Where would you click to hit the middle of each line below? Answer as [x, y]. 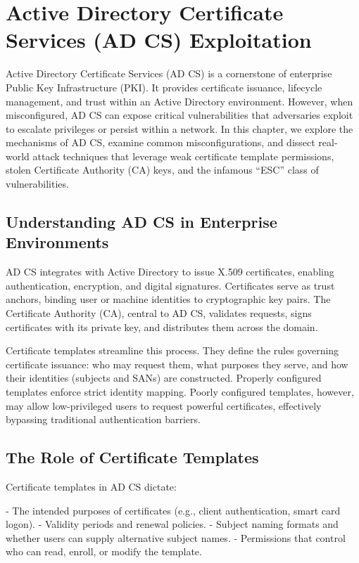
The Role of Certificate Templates [132, 457]
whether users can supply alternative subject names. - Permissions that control [176, 537]
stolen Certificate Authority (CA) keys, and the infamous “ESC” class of [162, 170]
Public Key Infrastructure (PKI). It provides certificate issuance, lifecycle [164, 87]
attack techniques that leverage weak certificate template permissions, [183, 156]
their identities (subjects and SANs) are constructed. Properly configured [164, 378]
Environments [57, 242]
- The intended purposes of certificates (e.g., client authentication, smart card [173, 510]
